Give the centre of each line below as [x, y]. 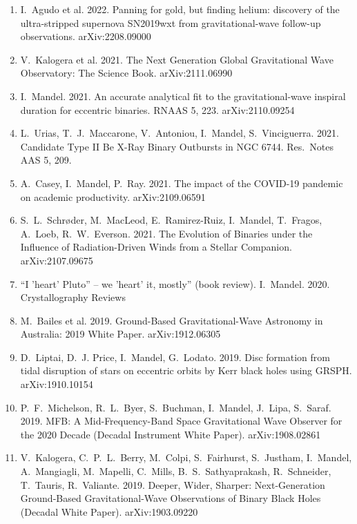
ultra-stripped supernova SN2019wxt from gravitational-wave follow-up [171, 22]
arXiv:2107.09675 [57, 260]
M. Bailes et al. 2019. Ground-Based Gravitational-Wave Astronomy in [172, 320]
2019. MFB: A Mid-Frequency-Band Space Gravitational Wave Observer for [181, 421]
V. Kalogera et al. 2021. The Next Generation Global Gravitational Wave [177, 59]
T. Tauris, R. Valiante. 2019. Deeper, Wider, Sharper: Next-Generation [173, 484]
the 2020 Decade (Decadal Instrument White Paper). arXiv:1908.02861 [171, 434]
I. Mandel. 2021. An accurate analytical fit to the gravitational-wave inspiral [183, 96]
